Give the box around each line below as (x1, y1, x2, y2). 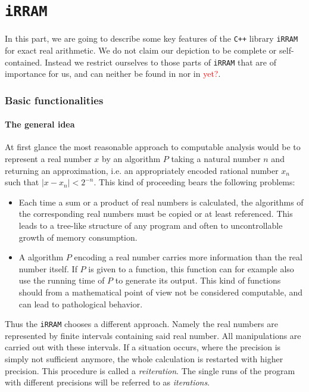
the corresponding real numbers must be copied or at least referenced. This (18, 207, 293, 220)
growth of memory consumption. (18, 231, 138, 243)
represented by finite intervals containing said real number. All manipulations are (5, 329, 301, 341)
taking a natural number (171, 152, 261, 164)
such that (5, 176, 39, 188)
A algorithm (18, 251, 64, 263)
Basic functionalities (5, 92, 104, 107)
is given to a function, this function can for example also (88, 262, 294, 275)
